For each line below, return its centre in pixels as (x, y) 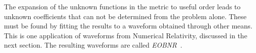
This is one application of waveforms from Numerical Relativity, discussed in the (126, 35)
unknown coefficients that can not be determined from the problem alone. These (125, 16)
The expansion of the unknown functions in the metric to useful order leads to (122, 6)
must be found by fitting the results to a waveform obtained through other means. (128, 26)
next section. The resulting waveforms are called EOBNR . (93, 45)
